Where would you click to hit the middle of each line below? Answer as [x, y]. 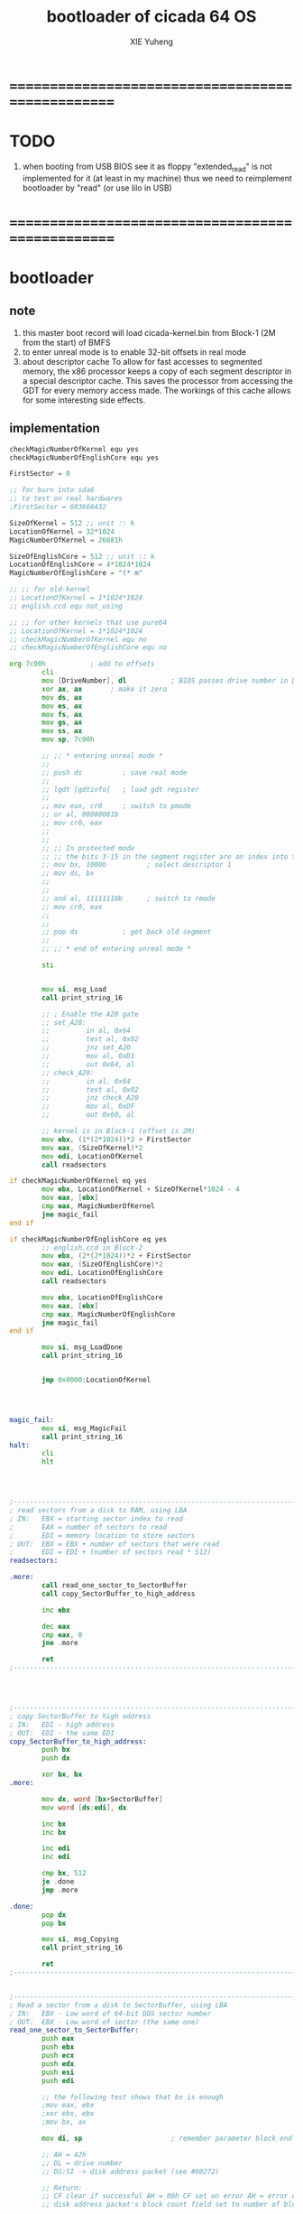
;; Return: [62, 2188]
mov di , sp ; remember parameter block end [167, 2139]
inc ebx [56, 1610]
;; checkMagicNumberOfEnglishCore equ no [88, 647]
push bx [56, 1750]
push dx [56, 1758]
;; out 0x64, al [88, 1064]
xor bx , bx [62, 1775]
